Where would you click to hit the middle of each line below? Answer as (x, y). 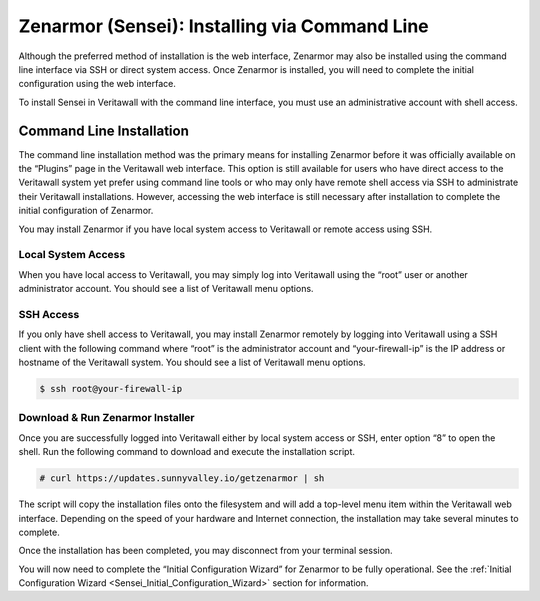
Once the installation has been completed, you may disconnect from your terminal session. (206, 551)
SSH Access (49, 314)
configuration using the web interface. (97, 84)
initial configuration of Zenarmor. (86, 211)
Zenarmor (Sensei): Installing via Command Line (223, 26)
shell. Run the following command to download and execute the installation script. (186, 452)
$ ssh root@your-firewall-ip (111, 389)
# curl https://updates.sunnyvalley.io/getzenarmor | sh (182, 478)
